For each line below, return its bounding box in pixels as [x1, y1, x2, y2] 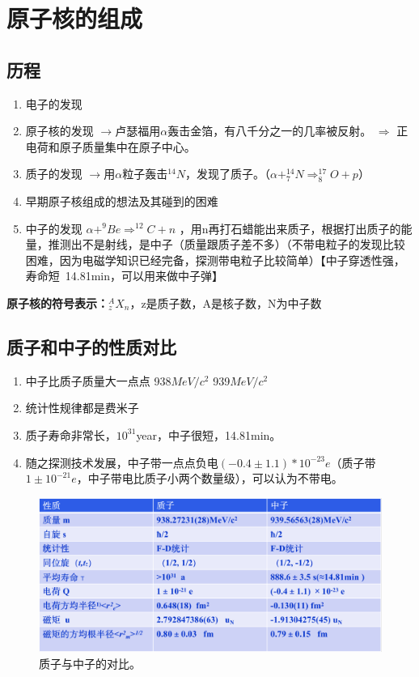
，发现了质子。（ [185, 165, 270, 182]
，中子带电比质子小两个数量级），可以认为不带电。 [76, 470, 343, 487]
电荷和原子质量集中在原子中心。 [25, 138, 196, 155]
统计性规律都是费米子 [25, 399, 139, 416]
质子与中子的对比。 [39, 654, 141, 671]
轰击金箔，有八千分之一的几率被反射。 [167, 122, 372, 139]
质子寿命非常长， [25, 426, 116, 443]
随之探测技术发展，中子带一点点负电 [25, 453, 218, 470]
